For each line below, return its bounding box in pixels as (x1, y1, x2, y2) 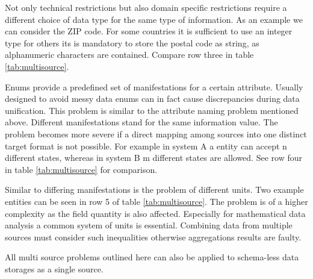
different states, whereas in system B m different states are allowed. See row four (5, 151, 302, 164)
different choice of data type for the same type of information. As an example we (5, 13, 303, 25)
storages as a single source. (5, 262, 104, 275)
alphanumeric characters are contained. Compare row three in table (5, 48, 254, 61)
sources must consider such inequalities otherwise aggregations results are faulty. (5, 230, 302, 243)
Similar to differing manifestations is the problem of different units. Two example (5, 183, 304, 196)
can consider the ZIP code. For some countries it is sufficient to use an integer (5, 25, 293, 37)
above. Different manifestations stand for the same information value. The (5, 116, 278, 128)
